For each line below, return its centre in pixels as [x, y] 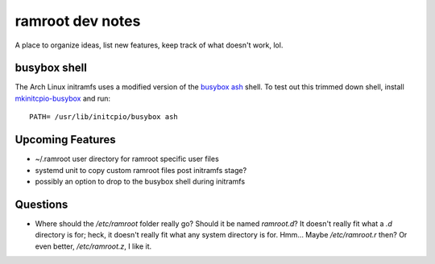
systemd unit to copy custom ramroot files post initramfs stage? [141, 170]
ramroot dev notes [78, 21]
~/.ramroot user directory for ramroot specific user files [127, 159]
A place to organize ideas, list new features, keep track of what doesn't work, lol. [149, 45]
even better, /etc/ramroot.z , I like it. [93, 246]
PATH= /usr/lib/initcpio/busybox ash [104, 117]
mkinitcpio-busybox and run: [63, 98]
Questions [41, 204]
